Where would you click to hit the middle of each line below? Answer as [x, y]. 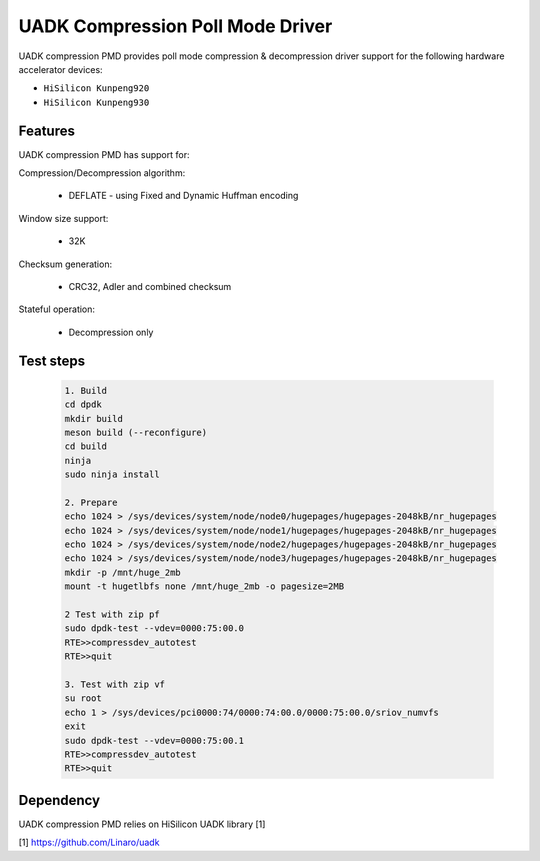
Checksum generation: [65, 264]
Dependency [59, 800]
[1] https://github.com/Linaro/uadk [89, 842]
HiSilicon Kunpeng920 [96, 88]
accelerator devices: [61, 69]
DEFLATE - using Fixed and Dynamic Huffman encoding [183, 196]
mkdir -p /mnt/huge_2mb [123, 572]
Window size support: [63, 218]
